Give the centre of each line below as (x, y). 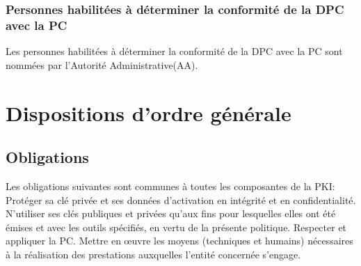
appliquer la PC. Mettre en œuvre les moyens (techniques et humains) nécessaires (179, 241)
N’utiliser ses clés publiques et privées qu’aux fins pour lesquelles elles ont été (171, 213)
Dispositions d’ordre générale (149, 112)
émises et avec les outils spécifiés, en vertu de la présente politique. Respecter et (176, 227)
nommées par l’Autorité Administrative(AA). (102, 64)
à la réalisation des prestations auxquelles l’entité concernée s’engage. (153, 254)
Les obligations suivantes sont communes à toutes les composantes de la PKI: (170, 186)
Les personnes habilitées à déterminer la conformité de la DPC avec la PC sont (174, 51)
